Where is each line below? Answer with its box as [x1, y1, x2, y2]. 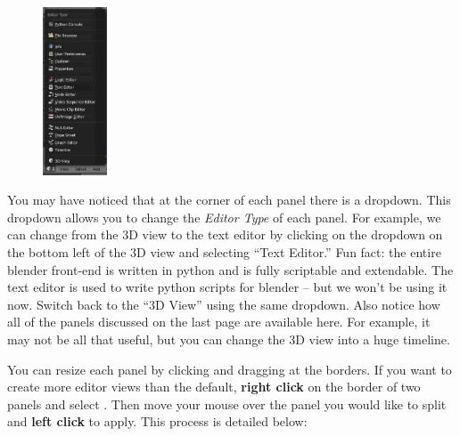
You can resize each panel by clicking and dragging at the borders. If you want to [7, 359, 452, 378]
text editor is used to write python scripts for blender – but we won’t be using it [7, 278, 448, 296]
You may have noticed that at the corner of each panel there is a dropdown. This [7, 190, 451, 209]
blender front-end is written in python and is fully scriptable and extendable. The [7, 260, 454, 279]
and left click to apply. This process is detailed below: [7, 412, 308, 431]
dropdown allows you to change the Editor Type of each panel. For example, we [7, 207, 441, 226]
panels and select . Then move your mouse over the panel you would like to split [7, 394, 447, 413]
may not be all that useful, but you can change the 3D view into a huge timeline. [7, 329, 450, 348]
